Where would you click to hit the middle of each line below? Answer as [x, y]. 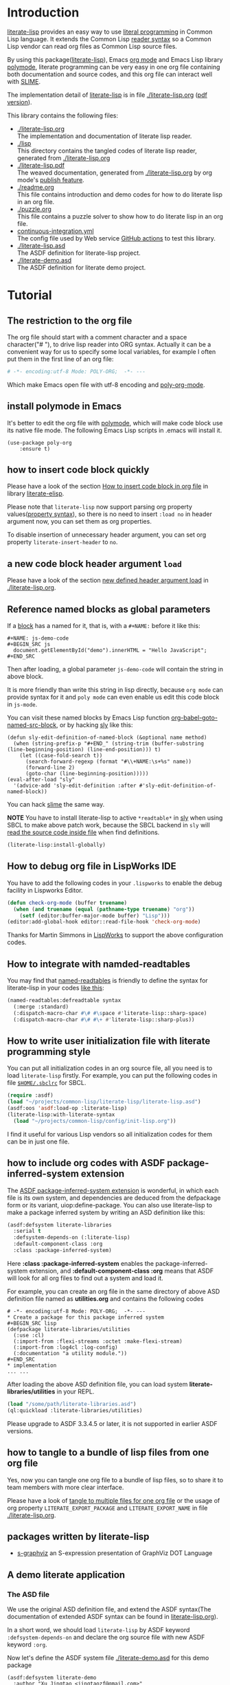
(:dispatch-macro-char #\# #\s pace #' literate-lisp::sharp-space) [110, 1013]
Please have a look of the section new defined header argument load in [108, 580]
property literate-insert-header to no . [62, 542]
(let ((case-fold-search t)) [61, 756]
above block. [25, 677]
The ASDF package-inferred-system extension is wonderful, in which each [113, 1190]
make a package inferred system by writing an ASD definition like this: [106, 1212]
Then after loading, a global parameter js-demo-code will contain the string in [115, 669]
